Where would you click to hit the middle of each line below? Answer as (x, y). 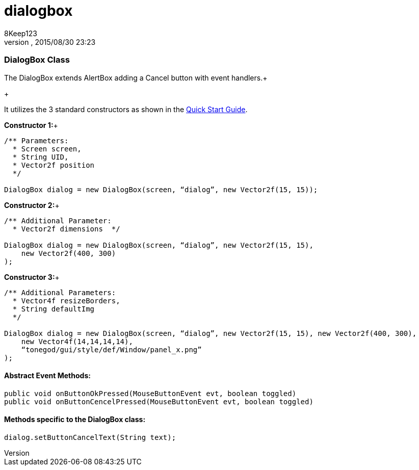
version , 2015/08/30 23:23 (50, 42)
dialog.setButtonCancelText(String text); (90, 437)
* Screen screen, (47, 149)
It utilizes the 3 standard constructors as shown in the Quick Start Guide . (126, 109)
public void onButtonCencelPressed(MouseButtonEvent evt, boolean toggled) (159, 401)
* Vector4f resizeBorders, (66, 301)
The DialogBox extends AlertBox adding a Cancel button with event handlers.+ (136, 77)
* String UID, (41, 157)
